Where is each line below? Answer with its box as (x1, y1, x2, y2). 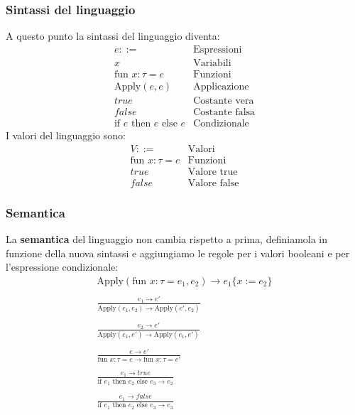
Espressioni (193, 44, 242, 55)
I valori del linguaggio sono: (6, 128, 126, 143)
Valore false (187, 178, 239, 188)
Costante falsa (193, 107, 256, 117)
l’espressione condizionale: (6, 259, 119, 274)
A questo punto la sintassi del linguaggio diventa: (6, 28, 220, 43)
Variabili (193, 58, 231, 68)
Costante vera (193, 95, 254, 106)
